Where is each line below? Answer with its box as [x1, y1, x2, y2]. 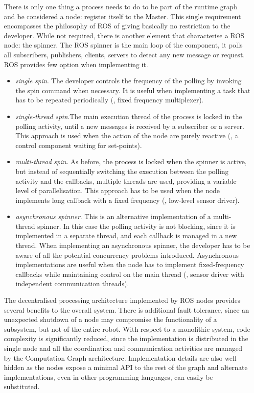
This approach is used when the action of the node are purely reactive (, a [15, 130, 238, 141]
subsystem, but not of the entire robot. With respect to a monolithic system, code [4, 323, 251, 334]
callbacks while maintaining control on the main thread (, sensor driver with [15, 269, 244, 279]
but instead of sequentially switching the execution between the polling [15, 166, 229, 176]
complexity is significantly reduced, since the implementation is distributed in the [4, 333, 249, 344]
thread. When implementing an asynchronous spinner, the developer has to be [15, 240, 250, 250]
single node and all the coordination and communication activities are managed [4, 343, 243, 353]
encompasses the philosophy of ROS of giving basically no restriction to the [4, 21, 231, 31]
